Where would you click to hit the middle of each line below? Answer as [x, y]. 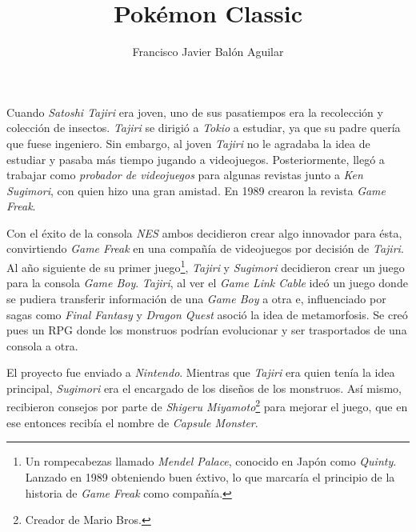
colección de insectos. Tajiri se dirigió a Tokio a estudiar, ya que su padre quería [204, 128]
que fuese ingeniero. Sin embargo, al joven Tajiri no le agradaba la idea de [188, 143]
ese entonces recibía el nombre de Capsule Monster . [132, 422]
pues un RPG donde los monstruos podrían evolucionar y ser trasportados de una [207, 330]
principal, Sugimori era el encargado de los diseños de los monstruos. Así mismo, [204, 388]
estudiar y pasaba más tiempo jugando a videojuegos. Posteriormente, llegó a [196, 159]
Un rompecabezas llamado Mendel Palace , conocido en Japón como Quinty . [211, 461]
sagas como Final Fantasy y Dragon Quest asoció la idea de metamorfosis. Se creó [207, 314]
